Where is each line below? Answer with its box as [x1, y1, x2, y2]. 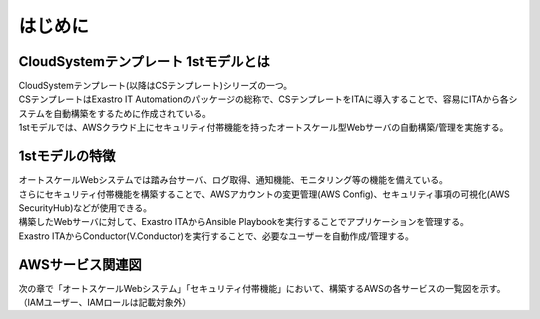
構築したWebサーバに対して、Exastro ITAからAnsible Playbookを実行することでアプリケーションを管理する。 [18, 216, 470, 228]
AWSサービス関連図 [18, 256, 142, 273]
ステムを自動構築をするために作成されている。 [18, 107, 212, 119]
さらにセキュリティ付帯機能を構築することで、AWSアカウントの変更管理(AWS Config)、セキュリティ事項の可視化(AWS [18, 188, 510, 200]
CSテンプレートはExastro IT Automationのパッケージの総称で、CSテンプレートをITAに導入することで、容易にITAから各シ [18, 93, 518, 105]
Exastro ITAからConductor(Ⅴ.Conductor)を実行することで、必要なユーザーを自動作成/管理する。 [18, 230, 414, 242]
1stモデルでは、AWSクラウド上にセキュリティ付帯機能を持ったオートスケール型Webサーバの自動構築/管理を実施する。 [18, 121, 509, 134]
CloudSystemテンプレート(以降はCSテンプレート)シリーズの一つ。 [18, 80, 293, 92]
